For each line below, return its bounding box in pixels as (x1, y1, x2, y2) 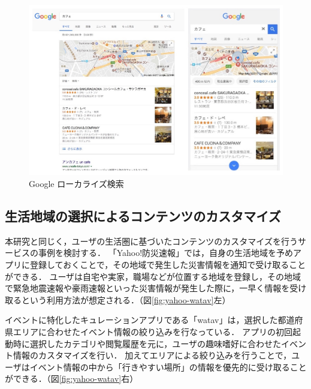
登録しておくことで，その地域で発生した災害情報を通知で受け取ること (29, 258, 306, 271)
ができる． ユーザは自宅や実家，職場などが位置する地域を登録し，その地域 (5, 270, 301, 282)
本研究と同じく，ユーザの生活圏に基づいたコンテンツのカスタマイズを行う (5, 234, 298, 247)
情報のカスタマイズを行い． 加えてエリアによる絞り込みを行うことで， (13, 349, 292, 361)
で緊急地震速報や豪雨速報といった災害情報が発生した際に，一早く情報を (5, 282, 290, 294)
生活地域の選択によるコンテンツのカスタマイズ (5, 207, 281, 225)
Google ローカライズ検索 (29, 177, 124, 190)
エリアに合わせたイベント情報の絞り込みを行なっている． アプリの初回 (13, 325, 292, 338)
